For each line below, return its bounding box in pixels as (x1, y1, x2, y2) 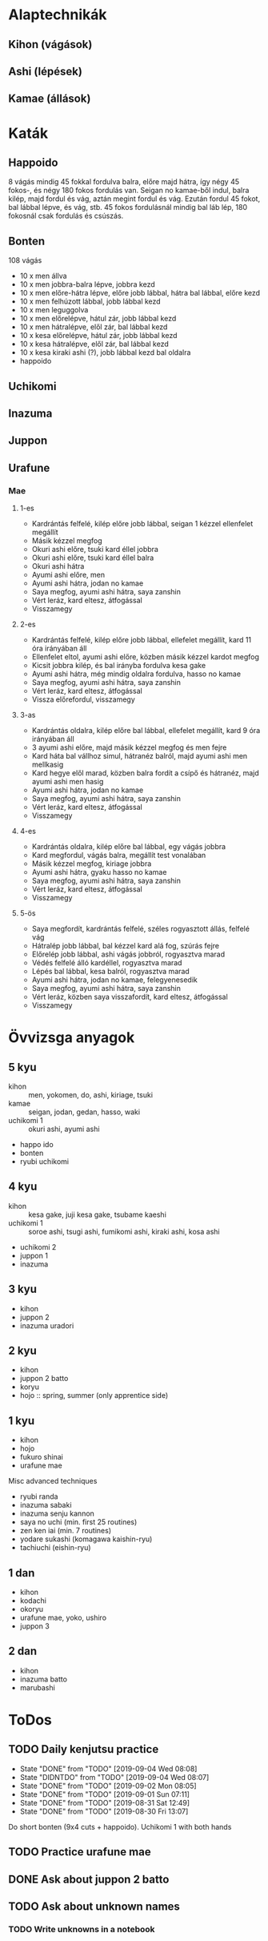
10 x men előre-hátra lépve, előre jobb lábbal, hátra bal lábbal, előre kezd (19, 288, 261, 298)
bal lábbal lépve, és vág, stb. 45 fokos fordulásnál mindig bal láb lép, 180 (8, 203, 248, 212)
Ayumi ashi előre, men (31, 570, 106, 580)
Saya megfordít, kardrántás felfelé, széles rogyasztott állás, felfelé (31, 924, 250, 934)
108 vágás (8, 256, 42, 265)
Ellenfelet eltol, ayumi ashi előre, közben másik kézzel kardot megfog (31, 652, 260, 662)
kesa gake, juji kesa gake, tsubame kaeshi (28, 1210, 166, 1219)
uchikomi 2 (19, 1242, 57, 1251)
